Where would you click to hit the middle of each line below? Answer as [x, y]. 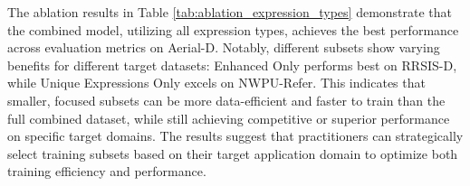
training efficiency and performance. [107, 171]
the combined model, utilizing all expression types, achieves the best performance [233, 29]
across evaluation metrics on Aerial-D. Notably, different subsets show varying [224, 47]
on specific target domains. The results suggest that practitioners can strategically [235, 136]
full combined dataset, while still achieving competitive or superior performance [229, 118]
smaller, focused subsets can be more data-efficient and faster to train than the [226, 100]
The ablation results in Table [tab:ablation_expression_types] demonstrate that [230, 12]
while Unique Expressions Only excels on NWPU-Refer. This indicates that [216, 83]
